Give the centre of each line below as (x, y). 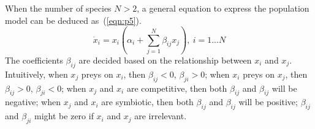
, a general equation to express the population (223, 8)
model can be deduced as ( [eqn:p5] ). (73, 20)
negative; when (33, 102)
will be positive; (268, 102)
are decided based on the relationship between (165, 60)
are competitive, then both (177, 88)
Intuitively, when (36, 74)
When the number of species (58, 8)
